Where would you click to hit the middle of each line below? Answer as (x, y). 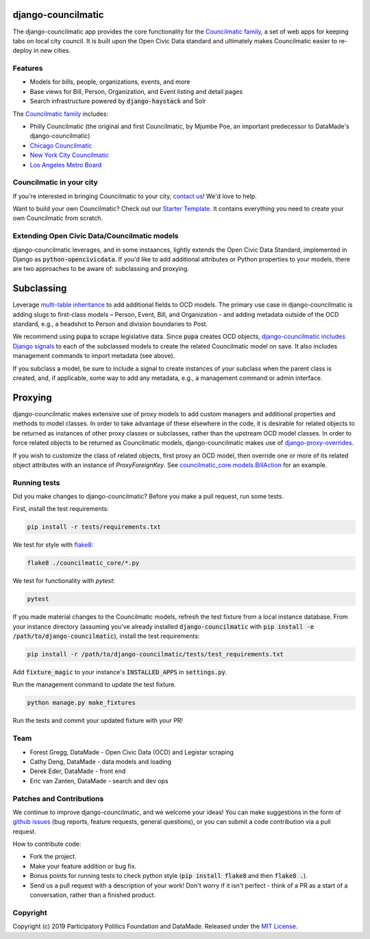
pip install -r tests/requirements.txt (94, 527)
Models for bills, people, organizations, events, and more (110, 82)
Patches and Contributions (58, 798)
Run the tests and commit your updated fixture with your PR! (98, 721)
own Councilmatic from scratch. (58, 218)
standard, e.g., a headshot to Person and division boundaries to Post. (110, 324)
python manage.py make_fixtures (82, 703)
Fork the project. (53, 857)
